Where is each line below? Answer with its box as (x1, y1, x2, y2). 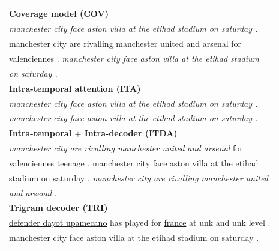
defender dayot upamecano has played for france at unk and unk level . (9, 216, 271, 229)
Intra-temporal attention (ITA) (9, 82, 141, 94)
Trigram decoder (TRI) (9, 201, 108, 214)
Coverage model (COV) (9, 7, 109, 19)
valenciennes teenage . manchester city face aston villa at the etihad (9, 156, 259, 169)
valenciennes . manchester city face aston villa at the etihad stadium (9, 52, 260, 65)
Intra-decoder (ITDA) (84, 127, 178, 139)
